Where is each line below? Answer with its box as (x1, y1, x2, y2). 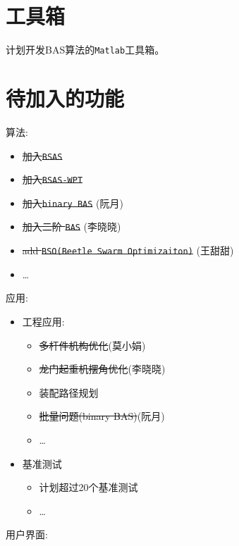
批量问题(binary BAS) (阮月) (39, 409, 165, 423)
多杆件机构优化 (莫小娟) (39, 337, 146, 352)
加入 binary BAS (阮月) (22, 195, 123, 210)
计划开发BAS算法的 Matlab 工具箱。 (6, 42, 165, 57)
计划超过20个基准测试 (39, 480, 138, 495)
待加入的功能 (6, 83, 125, 112)
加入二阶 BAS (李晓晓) (22, 219, 121, 234)
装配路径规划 (39, 385, 99, 399)
